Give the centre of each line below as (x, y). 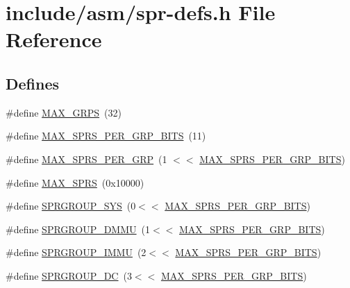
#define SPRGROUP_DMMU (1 (78, 229)
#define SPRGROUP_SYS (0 (71, 206)
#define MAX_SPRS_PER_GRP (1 (86, 159)
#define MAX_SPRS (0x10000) (75, 182)
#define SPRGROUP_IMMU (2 (76, 252)
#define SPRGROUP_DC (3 (69, 275)
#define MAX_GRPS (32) (64, 112)
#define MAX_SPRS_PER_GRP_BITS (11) (106, 136)
